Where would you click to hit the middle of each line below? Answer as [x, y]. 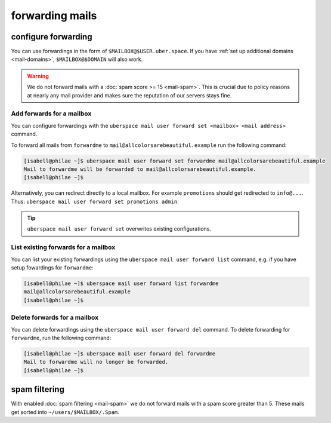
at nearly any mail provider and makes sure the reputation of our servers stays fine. [129, 95]
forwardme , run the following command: [61, 338]
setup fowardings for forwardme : [52, 268]
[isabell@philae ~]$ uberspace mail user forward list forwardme [121, 283]
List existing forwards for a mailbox [63, 247]
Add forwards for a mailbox [51, 114]
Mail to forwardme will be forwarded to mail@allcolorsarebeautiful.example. [140, 169]
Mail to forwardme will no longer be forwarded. [96, 362]
